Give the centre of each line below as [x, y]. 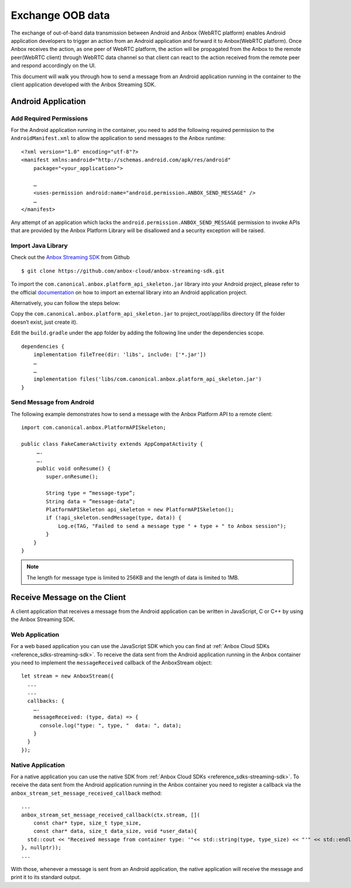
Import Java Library [39, 246]
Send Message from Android [52, 402]
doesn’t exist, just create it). [44, 322]
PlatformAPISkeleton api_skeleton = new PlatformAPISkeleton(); [140, 509]
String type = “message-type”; [91, 493]
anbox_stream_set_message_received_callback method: [86, 793]
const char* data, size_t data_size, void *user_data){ [115, 831]
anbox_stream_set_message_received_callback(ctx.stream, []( [111, 815]
